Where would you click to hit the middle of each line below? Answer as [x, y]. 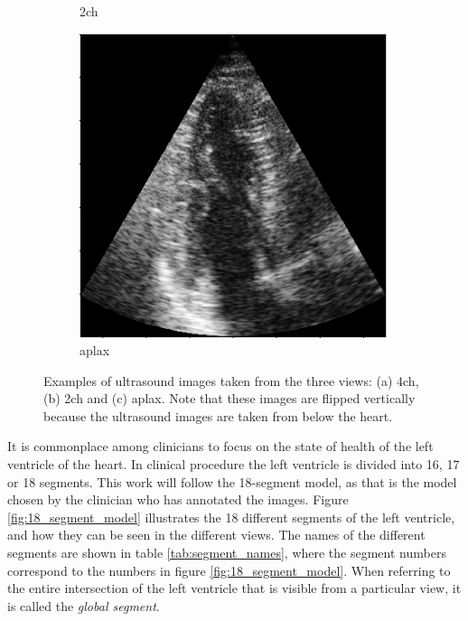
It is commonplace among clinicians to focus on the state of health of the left [220, 446]
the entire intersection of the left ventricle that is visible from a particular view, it [234, 588]
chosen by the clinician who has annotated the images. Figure [178, 499]
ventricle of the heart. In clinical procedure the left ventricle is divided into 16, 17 [234, 464]
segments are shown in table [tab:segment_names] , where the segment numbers [227, 553]
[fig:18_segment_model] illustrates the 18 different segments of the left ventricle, [231, 517]
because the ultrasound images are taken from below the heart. [218, 415]
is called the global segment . [84, 605]
